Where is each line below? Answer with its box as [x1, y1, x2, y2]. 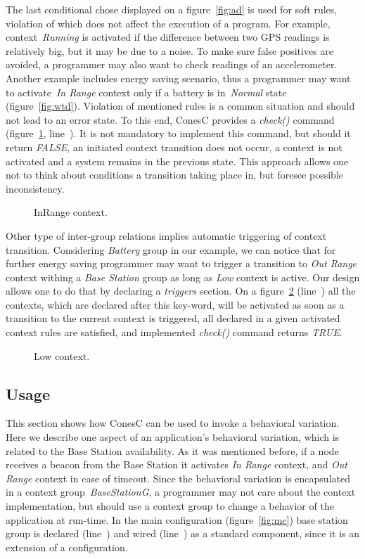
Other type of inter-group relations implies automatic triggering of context [6, 228, 327, 243]
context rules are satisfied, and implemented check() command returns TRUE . [6, 325, 342, 340]
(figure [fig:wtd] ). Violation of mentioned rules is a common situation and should [6, 98, 355, 113]
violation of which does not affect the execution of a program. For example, [6, 15, 331, 30]
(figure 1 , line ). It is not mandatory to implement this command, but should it [6, 126, 351, 141]
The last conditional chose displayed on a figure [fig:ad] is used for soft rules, [6, 2, 338, 16]
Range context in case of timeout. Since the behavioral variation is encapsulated [6, 470, 350, 485]
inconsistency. [6, 181, 65, 195]
